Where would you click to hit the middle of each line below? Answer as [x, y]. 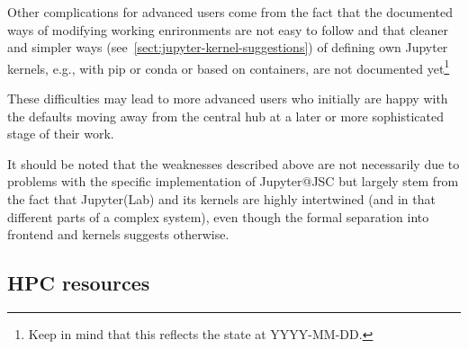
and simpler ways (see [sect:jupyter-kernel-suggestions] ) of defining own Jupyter [228, 47]
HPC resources [79, 283]
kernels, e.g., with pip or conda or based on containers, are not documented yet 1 [229, 67]
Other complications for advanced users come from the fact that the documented [230, 12]
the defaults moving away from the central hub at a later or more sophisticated [225, 116]
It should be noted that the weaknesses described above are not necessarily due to [234, 163]
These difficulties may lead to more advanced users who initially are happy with [228, 98]
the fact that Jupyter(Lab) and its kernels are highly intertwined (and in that [221, 199]
